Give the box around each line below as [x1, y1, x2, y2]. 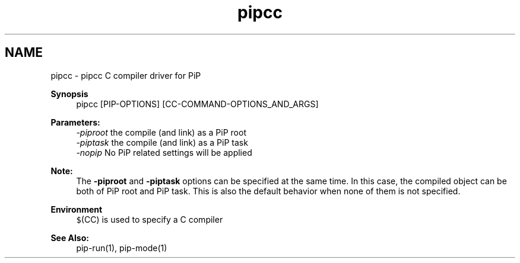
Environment [50, 204, 103, 214]
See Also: [50, 232, 89, 243]
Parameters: [50, 117, 100, 127]
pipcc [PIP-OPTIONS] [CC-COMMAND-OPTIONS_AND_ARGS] [76, 98, 319, 109]
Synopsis [50, 88, 88, 99]
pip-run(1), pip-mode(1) [76, 242, 167, 253]
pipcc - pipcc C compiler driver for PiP [50, 70, 201, 81]
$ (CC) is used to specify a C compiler [76, 214, 223, 224]
